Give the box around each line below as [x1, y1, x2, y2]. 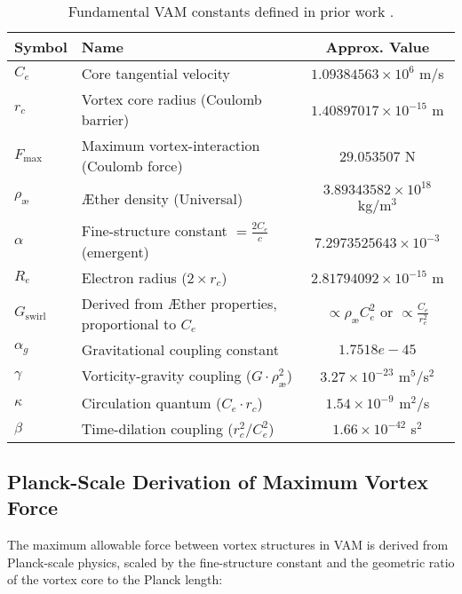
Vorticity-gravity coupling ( [81, 364, 252, 385]
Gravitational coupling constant [81, 338, 279, 360]
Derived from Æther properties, [81, 292, 277, 313]
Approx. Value [325, 36, 430, 57]
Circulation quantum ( [81, 392, 222, 413]
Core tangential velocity [81, 63, 230, 83]
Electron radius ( [81, 266, 187, 288]
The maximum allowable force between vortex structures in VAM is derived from [7, 535, 449, 554]
